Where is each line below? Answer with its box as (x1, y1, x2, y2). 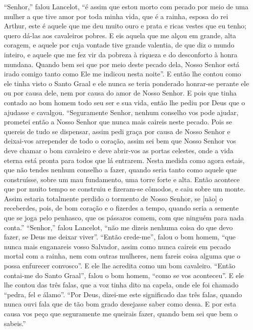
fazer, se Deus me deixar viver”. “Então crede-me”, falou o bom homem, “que (4, 232, 236, 242)
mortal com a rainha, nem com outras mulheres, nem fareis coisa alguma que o (4, 251, 241, 261)
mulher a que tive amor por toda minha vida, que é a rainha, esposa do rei (4, 11, 229, 21)
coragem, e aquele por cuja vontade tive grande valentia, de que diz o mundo (4, 40, 234, 50)
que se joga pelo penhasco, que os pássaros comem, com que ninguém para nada (4, 212, 244, 223)
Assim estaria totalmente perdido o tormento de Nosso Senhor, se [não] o (4, 193, 223, 203)
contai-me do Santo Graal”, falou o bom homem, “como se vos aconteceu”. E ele (4, 270, 244, 280)
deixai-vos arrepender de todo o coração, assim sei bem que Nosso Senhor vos (4, 136, 236, 146)
